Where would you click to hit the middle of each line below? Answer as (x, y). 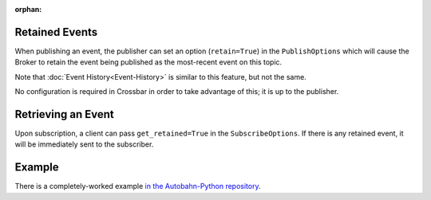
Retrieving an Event (65, 114)
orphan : (28, 9)
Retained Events (56, 32)
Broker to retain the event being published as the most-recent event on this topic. (148, 62)
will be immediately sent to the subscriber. (84, 144)
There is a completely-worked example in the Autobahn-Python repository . (138, 186)
